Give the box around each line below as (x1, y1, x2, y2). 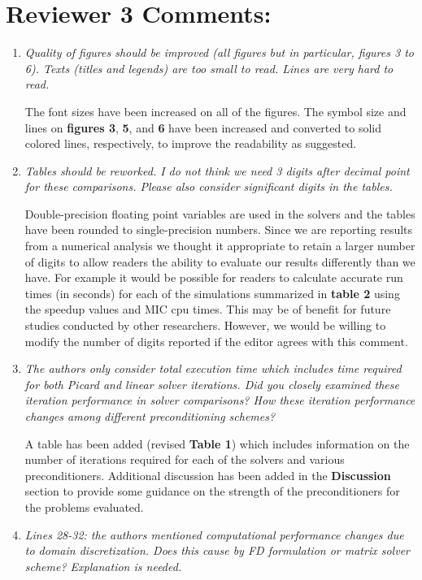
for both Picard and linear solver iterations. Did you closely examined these (24, 375, 399, 392)
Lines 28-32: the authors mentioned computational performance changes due (24, 526, 404, 543)
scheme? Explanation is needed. (24, 557, 182, 574)
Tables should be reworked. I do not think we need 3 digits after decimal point (24, 162, 410, 179)
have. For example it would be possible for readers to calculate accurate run (24, 269, 403, 286)
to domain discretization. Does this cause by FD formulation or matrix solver (24, 542, 410, 559)
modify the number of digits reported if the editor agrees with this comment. (24, 332, 408, 349)
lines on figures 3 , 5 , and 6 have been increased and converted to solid (24, 119, 382, 136)
